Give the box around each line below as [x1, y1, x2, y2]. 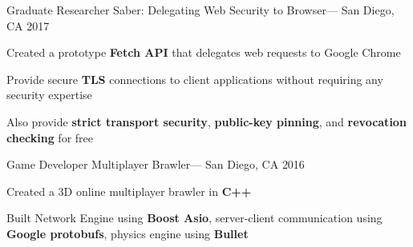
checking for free [6, 129, 94, 145]
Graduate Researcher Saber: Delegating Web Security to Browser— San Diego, [6, 2, 395, 18]
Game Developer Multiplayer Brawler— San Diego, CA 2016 [6, 156, 305, 173]
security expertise [6, 86, 92, 103]
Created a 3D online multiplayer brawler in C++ [6, 182, 252, 199]
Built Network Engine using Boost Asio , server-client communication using [6, 209, 383, 226]
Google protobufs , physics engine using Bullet [6, 225, 249, 241]
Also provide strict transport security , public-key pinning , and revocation [6, 113, 407, 129]
